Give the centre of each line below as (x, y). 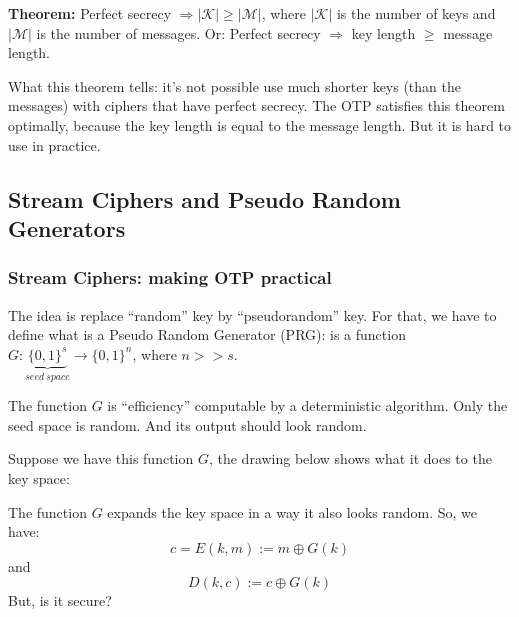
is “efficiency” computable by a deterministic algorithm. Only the (307, 405)
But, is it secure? (60, 600)
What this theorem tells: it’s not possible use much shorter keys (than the (234, 85)
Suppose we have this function (101, 458)
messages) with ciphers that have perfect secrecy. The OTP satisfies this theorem (256, 105)
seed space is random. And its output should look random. (187, 424)
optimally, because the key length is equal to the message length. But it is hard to (260, 124)
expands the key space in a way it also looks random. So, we (292, 511)
